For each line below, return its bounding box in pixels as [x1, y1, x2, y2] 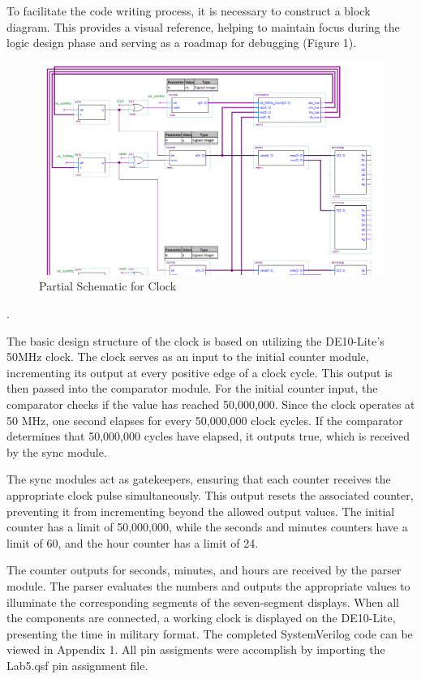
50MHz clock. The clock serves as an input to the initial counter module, [6, 348, 369, 365]
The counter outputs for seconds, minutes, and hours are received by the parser [6, 561, 402, 578]
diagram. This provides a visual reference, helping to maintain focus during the [6, 18, 400, 35]
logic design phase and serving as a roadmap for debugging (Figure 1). [6, 34, 357, 51]
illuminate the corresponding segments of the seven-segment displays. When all [6, 593, 399, 610]
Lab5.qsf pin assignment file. [6, 656, 148, 673]
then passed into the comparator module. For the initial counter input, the [6, 380, 378, 397]
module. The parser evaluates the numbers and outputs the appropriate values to [6, 577, 410, 594]
